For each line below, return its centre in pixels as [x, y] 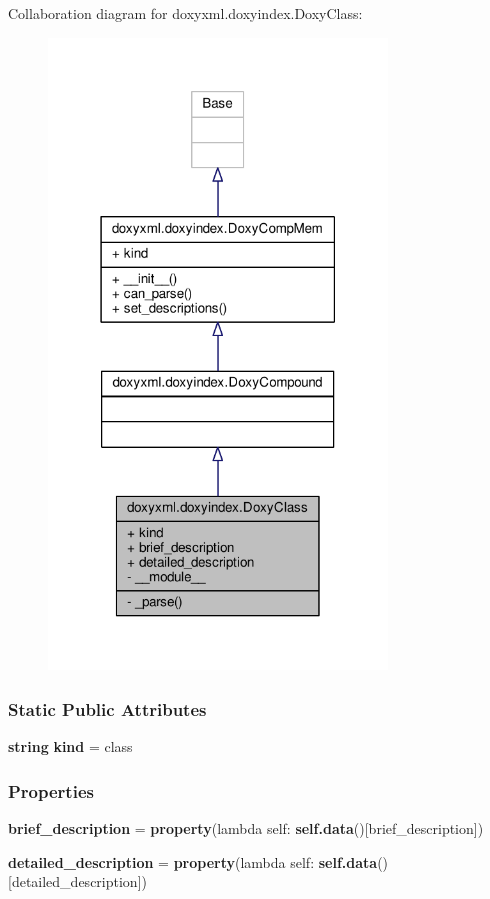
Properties [51, 790]
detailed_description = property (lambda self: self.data [193, 861]
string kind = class [70, 746]
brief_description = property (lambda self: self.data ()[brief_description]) [246, 827]
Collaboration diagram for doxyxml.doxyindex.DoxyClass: [185, 13]
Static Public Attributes [107, 708]
